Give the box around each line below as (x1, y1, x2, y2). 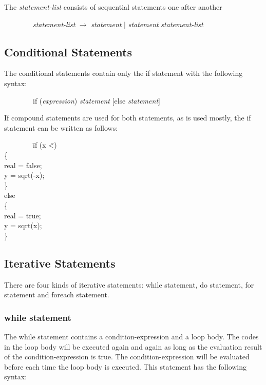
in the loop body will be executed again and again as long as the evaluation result (4, 341, 262, 352)
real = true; (4, 210, 41, 220)
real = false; (4, 159, 42, 170)
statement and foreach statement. (4, 289, 109, 300)
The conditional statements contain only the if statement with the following (4, 68, 243, 78)
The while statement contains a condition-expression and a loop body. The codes (4, 331, 259, 341)
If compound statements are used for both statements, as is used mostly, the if (4, 112, 251, 123)
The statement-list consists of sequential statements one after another (4, 2, 222, 12)
